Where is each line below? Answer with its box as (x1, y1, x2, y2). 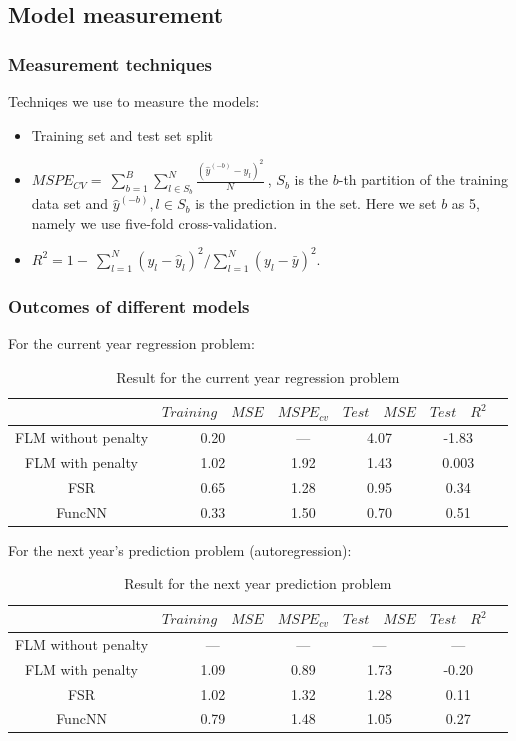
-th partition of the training (338, 169, 509, 190)
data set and (31, 193, 109, 214)
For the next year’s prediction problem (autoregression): (8, 539, 352, 560)
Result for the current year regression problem (116, 366, 400, 387)
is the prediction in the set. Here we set (195, 193, 437, 214)
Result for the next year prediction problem (124, 573, 392, 594)
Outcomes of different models (8, 293, 250, 318)
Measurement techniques (8, 51, 213, 76)
